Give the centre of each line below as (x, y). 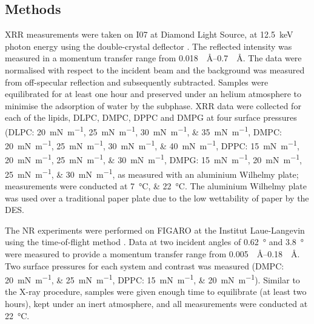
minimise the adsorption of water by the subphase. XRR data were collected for (153, 105)
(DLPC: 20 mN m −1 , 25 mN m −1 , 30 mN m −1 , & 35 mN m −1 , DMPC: (143, 130)
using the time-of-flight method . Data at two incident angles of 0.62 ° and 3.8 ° (155, 242)
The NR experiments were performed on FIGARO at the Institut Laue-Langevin (155, 230)
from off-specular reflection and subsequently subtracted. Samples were (137, 82)
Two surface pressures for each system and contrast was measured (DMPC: (145, 265)
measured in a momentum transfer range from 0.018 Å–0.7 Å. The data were (153, 58)
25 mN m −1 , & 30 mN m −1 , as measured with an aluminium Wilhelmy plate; (152, 173)
